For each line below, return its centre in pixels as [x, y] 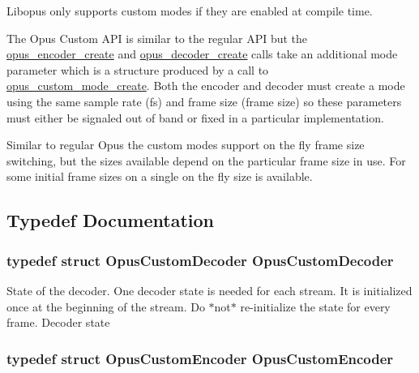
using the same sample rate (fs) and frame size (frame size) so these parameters [204, 101]
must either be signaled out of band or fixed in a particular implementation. [195, 117]
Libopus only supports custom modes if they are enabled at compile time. [190, 11]
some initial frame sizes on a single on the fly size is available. [160, 176]
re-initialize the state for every [315, 306]
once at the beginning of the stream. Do [106, 306]
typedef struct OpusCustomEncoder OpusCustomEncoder [200, 358]
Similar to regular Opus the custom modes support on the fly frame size [186, 145]
